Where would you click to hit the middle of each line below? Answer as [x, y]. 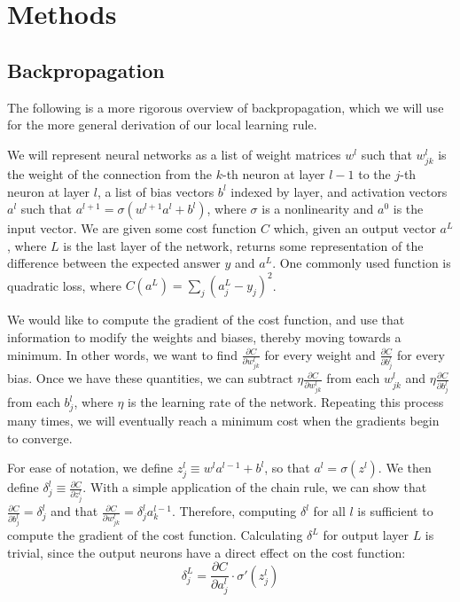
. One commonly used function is [362, 263]
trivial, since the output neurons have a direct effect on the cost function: [207, 552]
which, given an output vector [355, 228]
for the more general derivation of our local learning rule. [162, 125]
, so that [287, 468]
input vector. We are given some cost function [132, 228]
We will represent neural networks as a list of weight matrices [174, 154]
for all [329, 511]
